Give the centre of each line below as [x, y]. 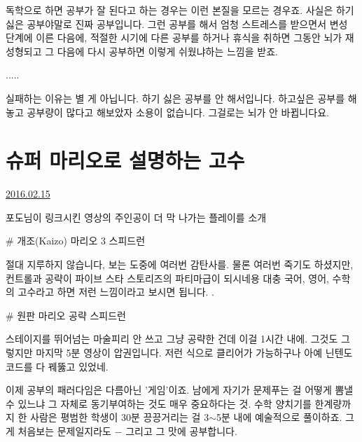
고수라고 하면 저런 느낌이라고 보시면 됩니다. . [116, 292]
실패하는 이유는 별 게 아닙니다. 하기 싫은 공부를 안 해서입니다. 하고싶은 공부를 [175, 98]
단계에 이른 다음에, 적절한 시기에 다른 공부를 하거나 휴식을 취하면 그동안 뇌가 [174, 37]
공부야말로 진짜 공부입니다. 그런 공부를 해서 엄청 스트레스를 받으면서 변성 [187, 23]
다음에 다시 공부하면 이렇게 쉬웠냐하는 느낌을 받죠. [167, 51]
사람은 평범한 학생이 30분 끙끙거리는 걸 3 [120, 417]
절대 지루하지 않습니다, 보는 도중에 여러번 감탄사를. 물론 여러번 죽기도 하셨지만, [180, 264]
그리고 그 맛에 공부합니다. [181, 431]
